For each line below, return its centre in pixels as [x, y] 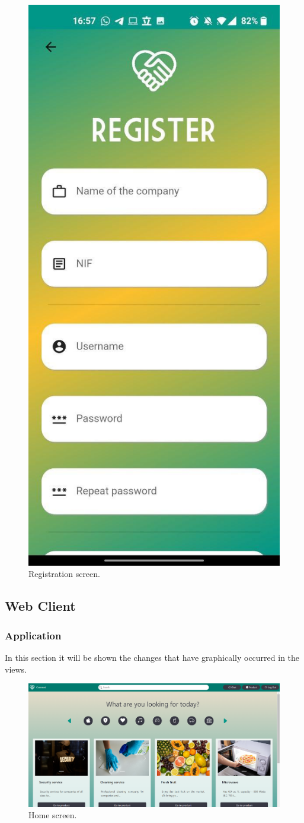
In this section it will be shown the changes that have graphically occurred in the [152, 658]
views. [16, 669]
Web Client [40, 606]
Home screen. [53, 815]
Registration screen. [64, 574]
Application [33, 635]
